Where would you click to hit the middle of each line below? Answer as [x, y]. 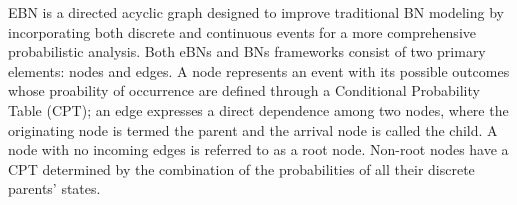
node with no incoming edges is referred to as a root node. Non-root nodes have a [258, 149]
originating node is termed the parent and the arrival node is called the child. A [253, 129]
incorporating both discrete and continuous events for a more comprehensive [242, 31]
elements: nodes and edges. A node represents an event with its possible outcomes [259, 70]
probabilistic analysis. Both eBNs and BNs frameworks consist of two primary [247, 51]
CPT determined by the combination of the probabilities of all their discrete [241, 168]
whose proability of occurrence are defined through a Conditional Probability [244, 90]
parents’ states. [54, 188]
